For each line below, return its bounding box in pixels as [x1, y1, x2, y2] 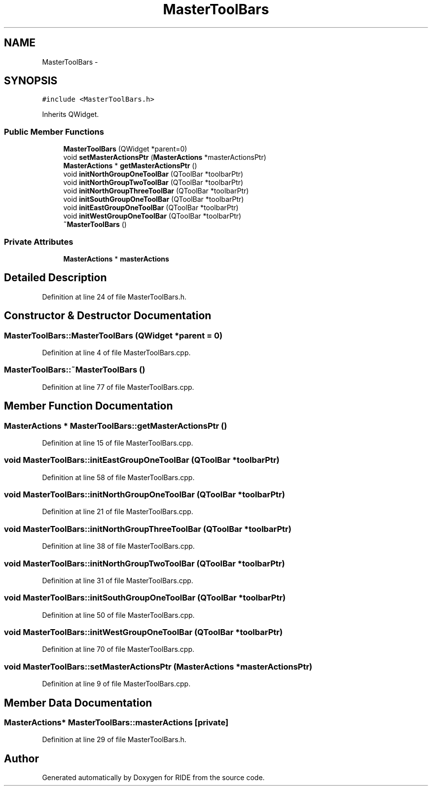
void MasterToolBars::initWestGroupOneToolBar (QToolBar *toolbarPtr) [4, 627, 283, 638]
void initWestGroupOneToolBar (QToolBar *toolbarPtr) [63, 212, 242, 221]
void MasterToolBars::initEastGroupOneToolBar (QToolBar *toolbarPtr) [4, 455, 280, 465]
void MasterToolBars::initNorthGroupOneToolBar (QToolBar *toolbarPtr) [4, 489, 285, 500]
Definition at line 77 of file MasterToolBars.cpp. [42, 382, 194, 391]
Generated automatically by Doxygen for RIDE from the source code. [42, 773, 265, 782]
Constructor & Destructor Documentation [4, 309, 212, 322]
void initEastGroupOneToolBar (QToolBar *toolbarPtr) [63, 203, 239, 212]
